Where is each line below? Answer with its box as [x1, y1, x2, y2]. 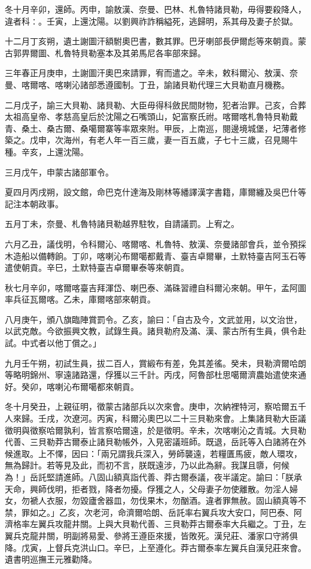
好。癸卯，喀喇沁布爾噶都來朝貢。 [5, 380, 139, 392]
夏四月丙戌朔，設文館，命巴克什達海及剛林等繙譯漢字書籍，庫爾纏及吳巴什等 [5, 186, 306, 198]
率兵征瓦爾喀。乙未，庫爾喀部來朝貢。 [5, 293, 155, 305]
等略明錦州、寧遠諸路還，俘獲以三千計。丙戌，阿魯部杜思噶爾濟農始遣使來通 [5, 368, 306, 381]
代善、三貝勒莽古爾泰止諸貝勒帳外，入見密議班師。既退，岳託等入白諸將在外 [5, 435, 306, 448]
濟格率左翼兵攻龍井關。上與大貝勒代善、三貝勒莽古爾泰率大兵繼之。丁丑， [5, 517, 298, 530]
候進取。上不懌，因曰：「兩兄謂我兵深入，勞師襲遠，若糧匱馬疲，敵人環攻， [5, 447, 302, 459]
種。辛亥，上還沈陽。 [5, 145, 89, 158]
